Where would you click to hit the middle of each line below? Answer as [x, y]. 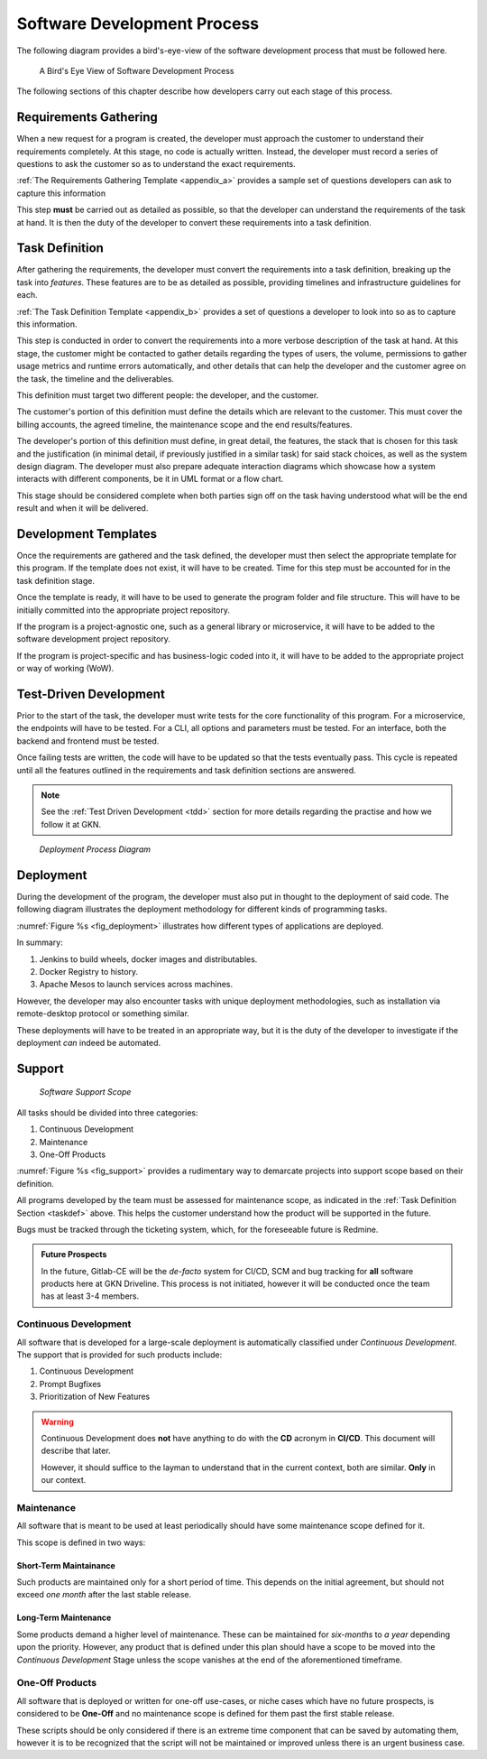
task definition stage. [55, 580]
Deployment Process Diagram [95, 849]
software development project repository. [94, 639]
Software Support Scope [85, 1092]
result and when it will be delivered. [83, 508]
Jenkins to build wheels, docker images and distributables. [148, 959]
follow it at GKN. [71, 824]
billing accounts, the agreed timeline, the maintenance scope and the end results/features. [184, 424]
